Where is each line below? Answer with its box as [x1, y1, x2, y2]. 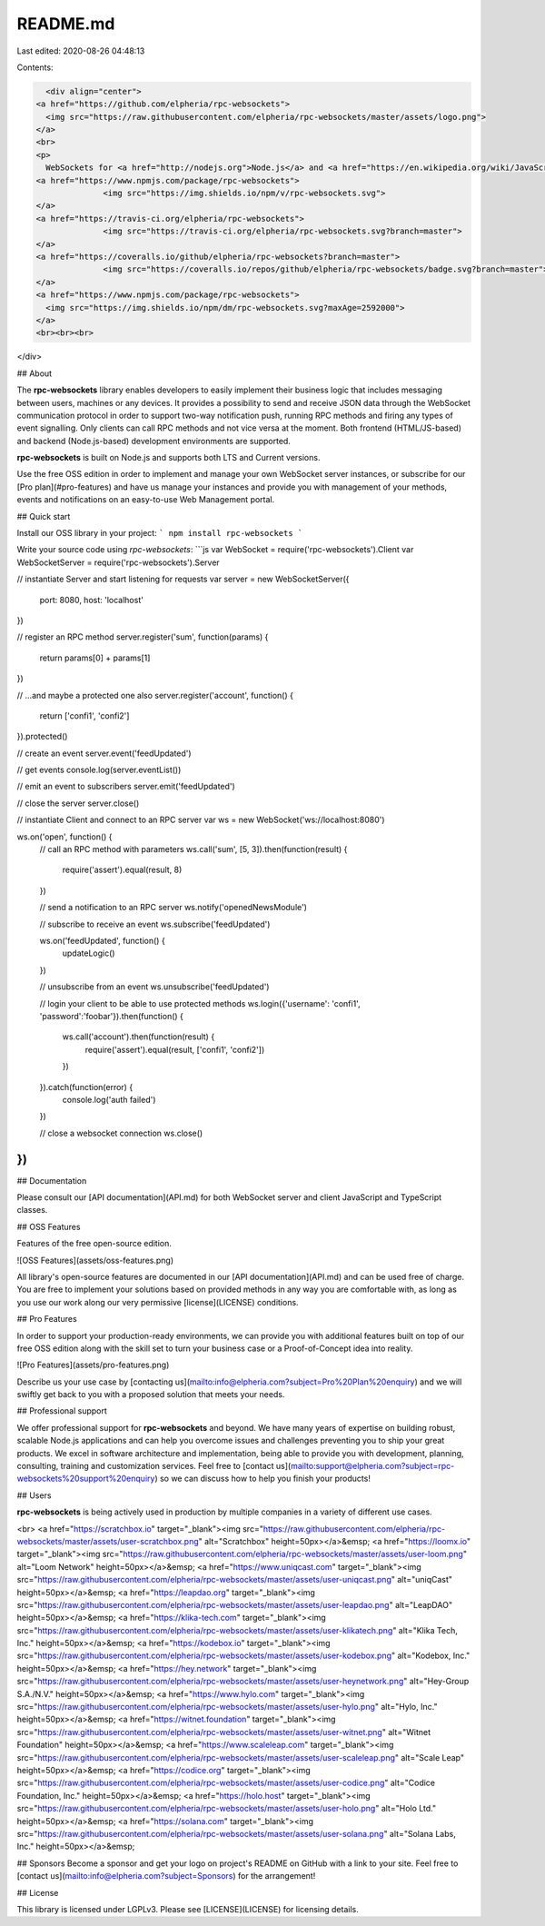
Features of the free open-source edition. [16, 1238, 173, 1249]
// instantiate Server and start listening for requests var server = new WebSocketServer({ [16, 573, 350, 585]
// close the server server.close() [16, 798, 140, 809]
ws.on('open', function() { [16, 831, 113, 842]
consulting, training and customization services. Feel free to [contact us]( [16, 1461, 292, 1472]
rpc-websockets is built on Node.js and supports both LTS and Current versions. [16, 452, 321, 463]
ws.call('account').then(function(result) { [62, 1031, 215, 1042]
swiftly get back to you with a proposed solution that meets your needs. [16, 1389, 285, 1400]
